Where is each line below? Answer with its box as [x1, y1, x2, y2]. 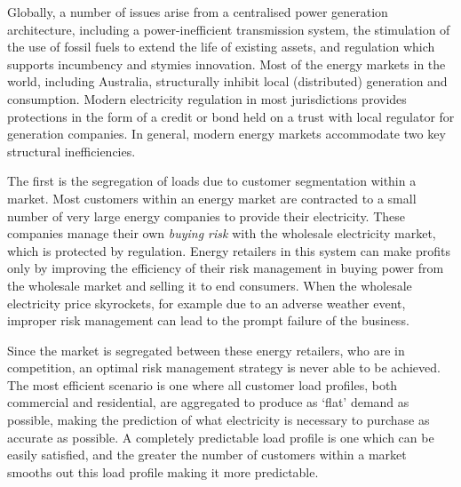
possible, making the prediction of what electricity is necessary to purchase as [7, 411, 430, 429]
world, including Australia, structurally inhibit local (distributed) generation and [7, 72, 448, 91]
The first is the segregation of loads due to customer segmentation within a [7, 172, 417, 190]
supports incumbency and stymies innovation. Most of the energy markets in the [7, 54, 446, 73]
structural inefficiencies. [7, 141, 136, 160]
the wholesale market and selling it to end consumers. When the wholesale [7, 275, 412, 294]
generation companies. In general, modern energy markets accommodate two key [7, 124, 446, 143]
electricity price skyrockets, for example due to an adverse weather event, [7, 293, 406, 312]
